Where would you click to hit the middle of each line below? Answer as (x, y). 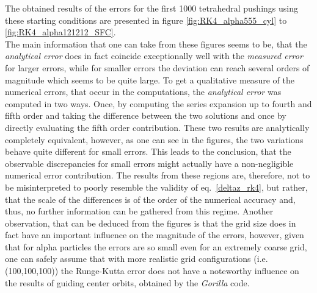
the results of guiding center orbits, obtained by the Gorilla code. (127, 282)
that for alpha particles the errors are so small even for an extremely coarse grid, (156, 246)
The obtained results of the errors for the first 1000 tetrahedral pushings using (151, 8)
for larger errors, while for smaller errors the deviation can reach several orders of (157, 67)
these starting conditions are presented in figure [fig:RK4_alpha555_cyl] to (146, 20)
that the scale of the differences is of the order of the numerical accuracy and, (150, 199)
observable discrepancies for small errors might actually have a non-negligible (149, 163)
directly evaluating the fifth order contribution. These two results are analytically (157, 127)
